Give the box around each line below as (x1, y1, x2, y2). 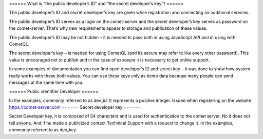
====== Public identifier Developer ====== (9, 88, 99, 95)
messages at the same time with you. (9, 79, 84, 85)
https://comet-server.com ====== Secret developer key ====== (9, 104, 141, 110)
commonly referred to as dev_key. (9, 127, 77, 133)
